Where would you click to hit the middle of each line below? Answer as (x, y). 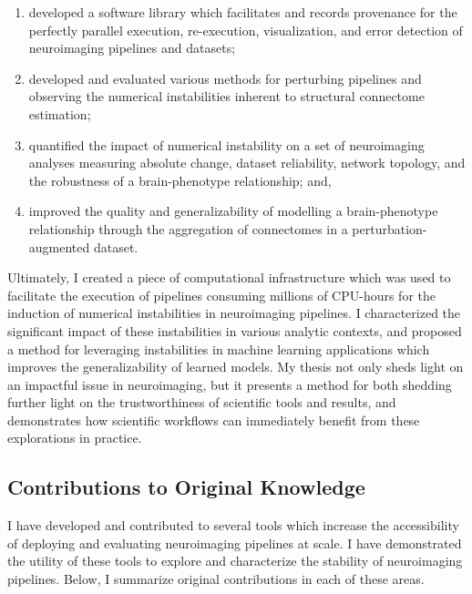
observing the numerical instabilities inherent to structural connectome (226, 96)
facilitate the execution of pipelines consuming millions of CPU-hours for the (221, 295)
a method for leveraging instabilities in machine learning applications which (219, 348)
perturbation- (390, 228)
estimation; (60, 113)
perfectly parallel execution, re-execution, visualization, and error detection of (246, 30)
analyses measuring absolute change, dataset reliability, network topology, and (247, 163)
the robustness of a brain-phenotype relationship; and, (180, 180)
